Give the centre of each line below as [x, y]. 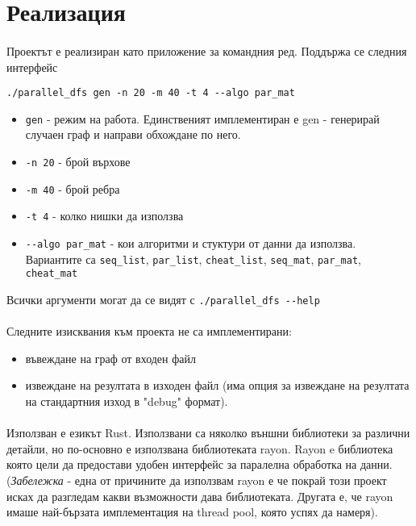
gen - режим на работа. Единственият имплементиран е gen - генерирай [202, 118]
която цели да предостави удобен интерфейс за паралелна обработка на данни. [200, 464]
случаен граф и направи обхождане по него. [133, 134]
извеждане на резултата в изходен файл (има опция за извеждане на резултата [217, 385]
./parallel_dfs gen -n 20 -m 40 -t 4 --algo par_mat [151, 93]
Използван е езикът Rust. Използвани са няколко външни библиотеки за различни [208, 433]
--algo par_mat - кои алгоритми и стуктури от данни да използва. [191, 243]
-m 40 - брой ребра [73, 188]
